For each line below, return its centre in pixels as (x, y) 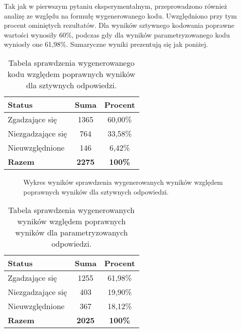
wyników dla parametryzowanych (72, 233)
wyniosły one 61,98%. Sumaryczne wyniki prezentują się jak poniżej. (106, 44)
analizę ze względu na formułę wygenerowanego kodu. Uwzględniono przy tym (120, 15)
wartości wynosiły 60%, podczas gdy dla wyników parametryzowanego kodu (117, 34)
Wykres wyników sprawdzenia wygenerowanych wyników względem (123, 182)
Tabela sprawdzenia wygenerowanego (72, 62)
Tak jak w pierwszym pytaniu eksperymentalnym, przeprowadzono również (116, 6)
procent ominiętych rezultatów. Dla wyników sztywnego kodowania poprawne (119, 25)
